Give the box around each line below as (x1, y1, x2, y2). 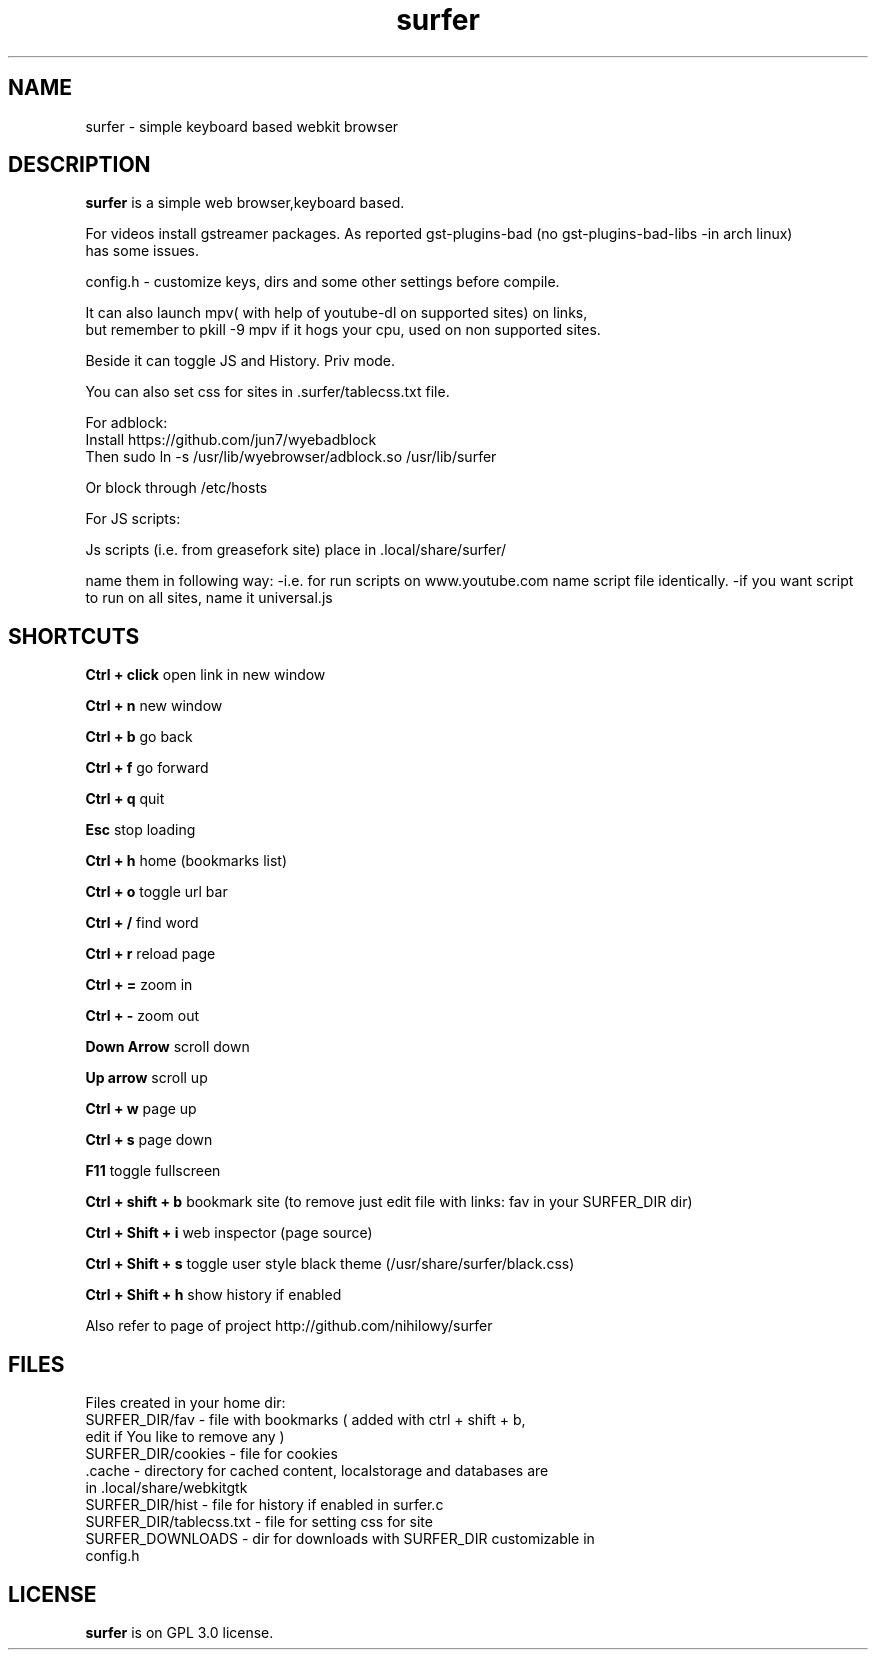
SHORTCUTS (8, 623, 140, 649)
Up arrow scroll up (85, 1069, 208, 1087)
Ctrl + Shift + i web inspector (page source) (85, 1224, 373, 1242)
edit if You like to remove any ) (85, 1428, 285, 1446)
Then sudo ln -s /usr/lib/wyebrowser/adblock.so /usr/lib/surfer (85, 448, 497, 466)
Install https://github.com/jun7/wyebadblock (85, 431, 377, 449)
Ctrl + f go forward (85, 759, 209, 777)
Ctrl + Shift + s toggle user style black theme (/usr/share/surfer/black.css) (85, 1255, 575, 1273)
